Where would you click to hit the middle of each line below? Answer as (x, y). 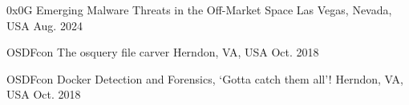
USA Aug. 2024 (45, 25)
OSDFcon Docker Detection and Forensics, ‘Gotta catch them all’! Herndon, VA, (205, 78)
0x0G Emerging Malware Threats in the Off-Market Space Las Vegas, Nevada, (199, 10)
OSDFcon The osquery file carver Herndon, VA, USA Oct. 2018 (163, 52)
